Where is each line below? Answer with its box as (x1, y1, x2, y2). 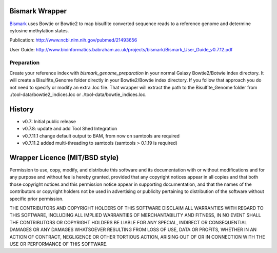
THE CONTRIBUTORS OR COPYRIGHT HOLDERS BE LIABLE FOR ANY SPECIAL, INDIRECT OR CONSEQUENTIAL (9, 219, 247, 225)
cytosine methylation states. (9, 27, 69, 33)
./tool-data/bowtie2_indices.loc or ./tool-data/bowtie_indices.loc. (9, 91, 147, 98)
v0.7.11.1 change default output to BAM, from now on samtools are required (22, 132, 180, 139)
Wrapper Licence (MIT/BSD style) (9, 153, 119, 162)
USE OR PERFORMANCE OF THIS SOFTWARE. (9, 241, 108, 247)
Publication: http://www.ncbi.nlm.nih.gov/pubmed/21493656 (9, 37, 137, 43)
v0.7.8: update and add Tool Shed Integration (22, 126, 117, 132)
